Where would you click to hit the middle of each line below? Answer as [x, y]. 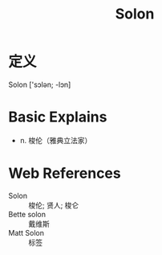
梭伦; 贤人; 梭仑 [54, 205]
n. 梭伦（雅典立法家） [56, 140]
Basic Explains [58, 117]
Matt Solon [26, 232]
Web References [65, 173]
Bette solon [27, 214]
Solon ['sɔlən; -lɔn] [40, 84]
